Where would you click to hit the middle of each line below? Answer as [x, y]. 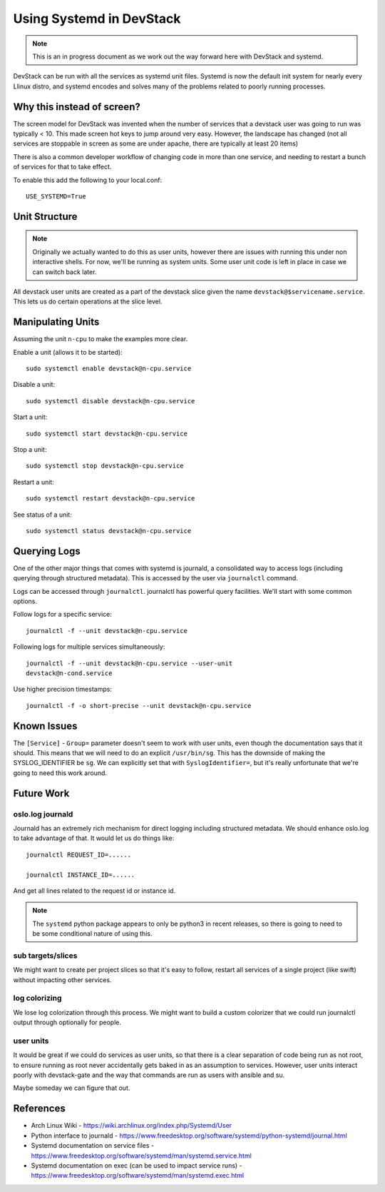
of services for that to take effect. [62, 167]
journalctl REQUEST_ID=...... [79, 854]
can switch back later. [65, 272]
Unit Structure [45, 217]
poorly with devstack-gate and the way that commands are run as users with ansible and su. [149, 1075]
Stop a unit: [30, 449]
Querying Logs [47, 551]
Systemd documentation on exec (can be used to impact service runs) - [137, 1165]
